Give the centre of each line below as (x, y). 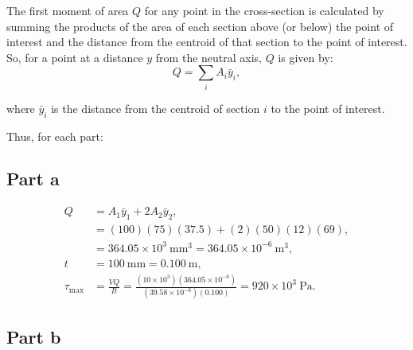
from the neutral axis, (209, 57)
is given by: (306, 57)
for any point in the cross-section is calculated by (264, 10)
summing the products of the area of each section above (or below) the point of (200, 26)
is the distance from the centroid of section (156, 108)
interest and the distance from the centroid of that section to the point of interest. (207, 42)
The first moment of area (68, 10)
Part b (34, 336)
